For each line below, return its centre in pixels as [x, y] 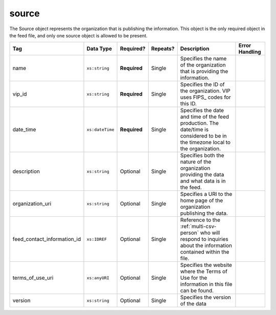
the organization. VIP [205, 91]
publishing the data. [204, 213]
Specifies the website [206, 265]
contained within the [205, 252]
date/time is [194, 129]
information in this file [206, 284]
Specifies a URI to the [206, 194]
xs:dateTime [100, 130]
